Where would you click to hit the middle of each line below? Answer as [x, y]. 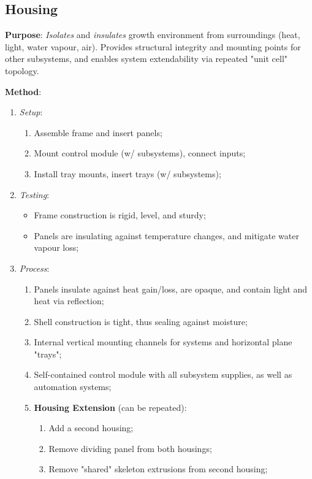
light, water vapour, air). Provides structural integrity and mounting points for [153, 46]
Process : [34, 268]
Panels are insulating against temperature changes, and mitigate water [166, 235]
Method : [23, 91]
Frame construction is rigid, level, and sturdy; [120, 215]
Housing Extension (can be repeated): [110, 407]
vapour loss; [56, 247]
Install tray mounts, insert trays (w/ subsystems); [127, 173]
